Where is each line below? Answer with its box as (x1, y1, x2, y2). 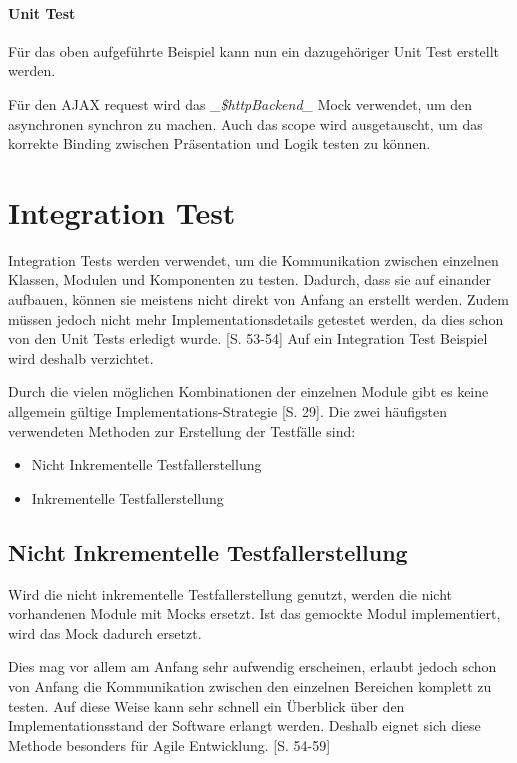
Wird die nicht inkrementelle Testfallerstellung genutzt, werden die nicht (8, 583, 453, 604)
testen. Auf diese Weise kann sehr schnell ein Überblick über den (8, 695, 405, 716)
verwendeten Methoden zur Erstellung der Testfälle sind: (8, 420, 356, 441)
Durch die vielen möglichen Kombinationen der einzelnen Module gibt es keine (8, 381, 489, 402)
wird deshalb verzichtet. (8, 347, 154, 368)
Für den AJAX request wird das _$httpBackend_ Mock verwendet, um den (8, 93, 473, 114)
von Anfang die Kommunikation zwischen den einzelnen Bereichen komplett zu (8, 676, 492, 696)
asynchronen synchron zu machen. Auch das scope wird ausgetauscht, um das (8, 113, 483, 134)
